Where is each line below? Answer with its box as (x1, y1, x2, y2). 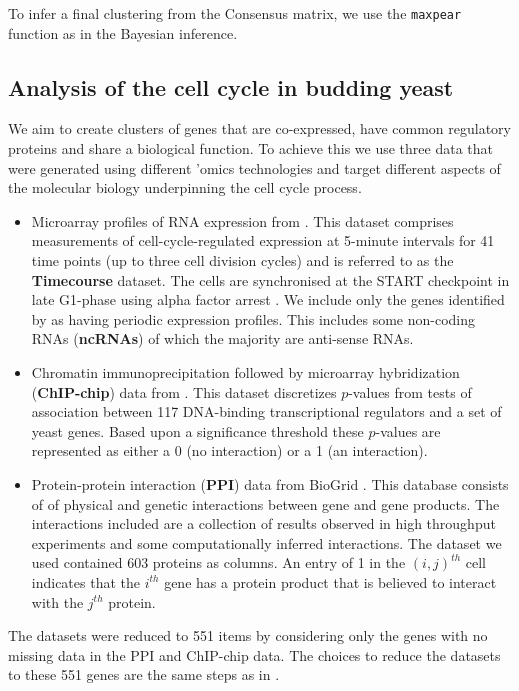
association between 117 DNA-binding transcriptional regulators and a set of (31, 401, 502, 422)
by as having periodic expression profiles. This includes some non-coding (31, 308, 476, 329)
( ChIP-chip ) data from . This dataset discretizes (31, 381, 337, 402)
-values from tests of (348, 381, 472, 402)
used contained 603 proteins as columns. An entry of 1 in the (31, 552, 406, 573)
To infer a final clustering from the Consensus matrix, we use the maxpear (8, 3, 462, 23)
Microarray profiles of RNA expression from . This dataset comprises (31, 210, 454, 231)
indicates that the (31, 571, 140, 592)
